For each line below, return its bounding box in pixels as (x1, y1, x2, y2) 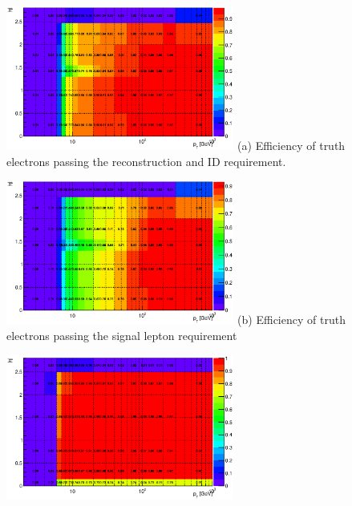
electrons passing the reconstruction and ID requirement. (6, 152, 286, 169)
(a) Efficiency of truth (237, 137, 346, 154)
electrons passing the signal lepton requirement (6, 326, 237, 343)
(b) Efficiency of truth (237, 311, 346, 328)
